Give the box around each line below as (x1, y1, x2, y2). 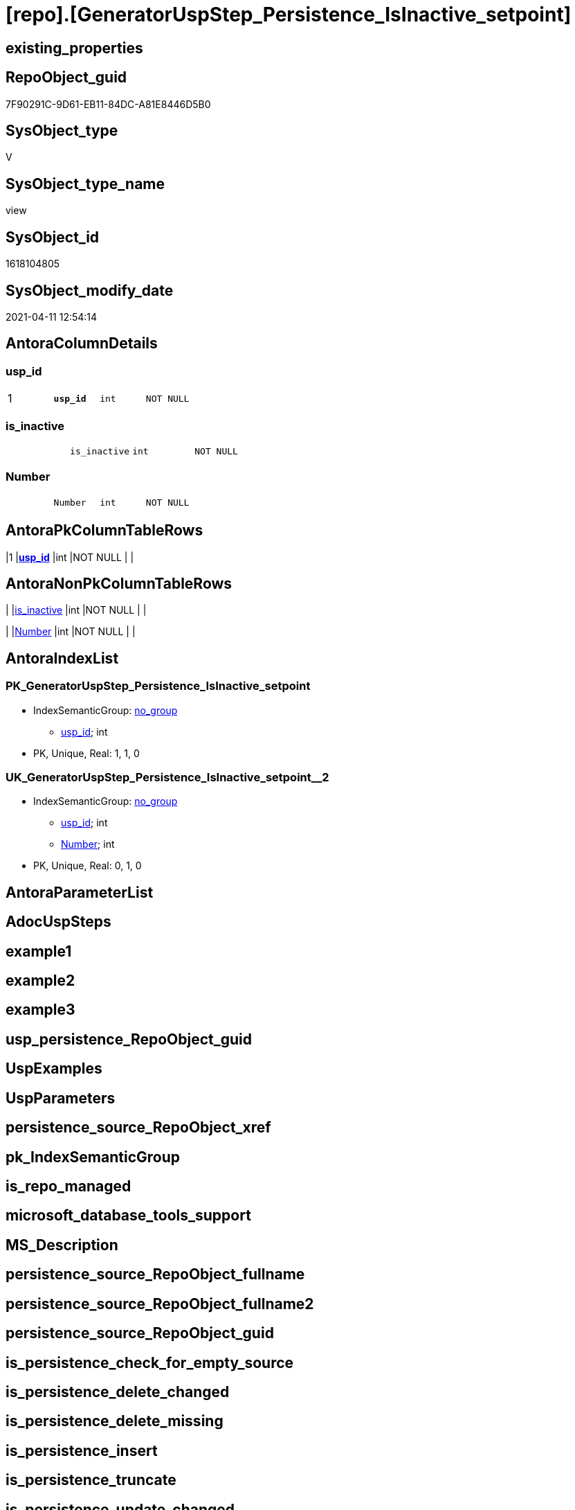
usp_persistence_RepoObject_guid (6, 1030, 253, 1048)
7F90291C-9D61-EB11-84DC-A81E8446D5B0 (6, 98, 211, 110)
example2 (6, 972, 75, 990)
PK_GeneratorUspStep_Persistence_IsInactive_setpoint (6, 679, 311, 693)
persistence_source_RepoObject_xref (6, 1119, 271, 1137)
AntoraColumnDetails (6, 335, 158, 353)
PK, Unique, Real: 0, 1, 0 (33, 860, 142, 872)
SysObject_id (6, 228, 100, 246)
